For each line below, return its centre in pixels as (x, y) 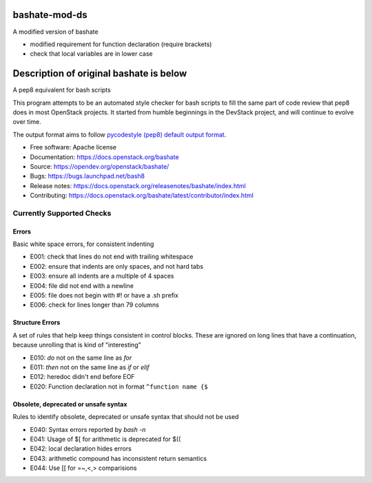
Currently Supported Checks (62, 213)
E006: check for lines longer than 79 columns (95, 305)
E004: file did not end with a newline (82, 285)
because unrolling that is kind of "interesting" (77, 345)
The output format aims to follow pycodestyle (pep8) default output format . (120, 134)
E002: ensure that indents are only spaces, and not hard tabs (116, 266)
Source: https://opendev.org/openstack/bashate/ (100, 166)
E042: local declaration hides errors (81, 449)
